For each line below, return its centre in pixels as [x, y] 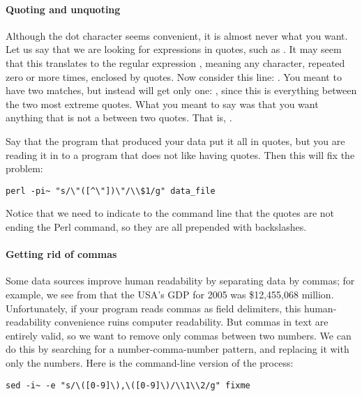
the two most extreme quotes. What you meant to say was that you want [162, 104]
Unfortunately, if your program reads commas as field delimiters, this [153, 308]
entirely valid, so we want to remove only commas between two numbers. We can [179, 335]
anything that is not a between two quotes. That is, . [119, 117]
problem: [24, 168]
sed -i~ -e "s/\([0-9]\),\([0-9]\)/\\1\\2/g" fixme [128, 385]
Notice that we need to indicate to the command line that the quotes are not [170, 213]
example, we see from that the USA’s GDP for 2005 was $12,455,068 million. [170, 294]
